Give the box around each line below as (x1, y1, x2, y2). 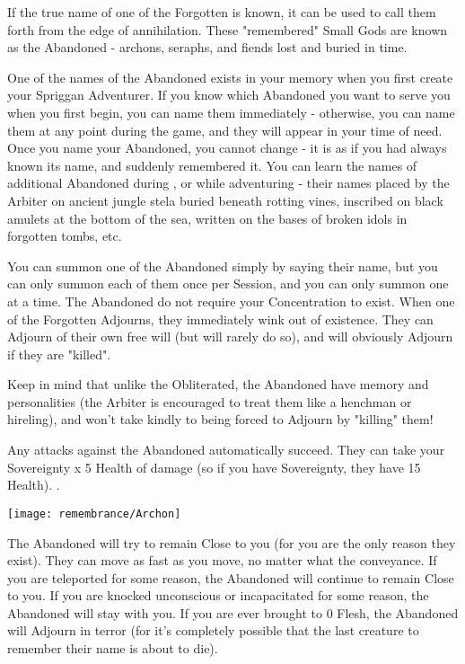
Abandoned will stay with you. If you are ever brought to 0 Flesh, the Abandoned (7, 603, 459, 622)
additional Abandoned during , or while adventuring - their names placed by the (7, 173, 450, 192)
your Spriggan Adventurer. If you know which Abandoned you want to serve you (7, 85, 451, 104)
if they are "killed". (7, 344, 111, 363)
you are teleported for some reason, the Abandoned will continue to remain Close (7, 568, 454, 587)
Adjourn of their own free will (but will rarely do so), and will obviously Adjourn (7, 327, 453, 346)
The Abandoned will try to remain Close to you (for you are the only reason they (7, 533, 456, 552)
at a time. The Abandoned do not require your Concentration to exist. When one (7, 291, 455, 310)
